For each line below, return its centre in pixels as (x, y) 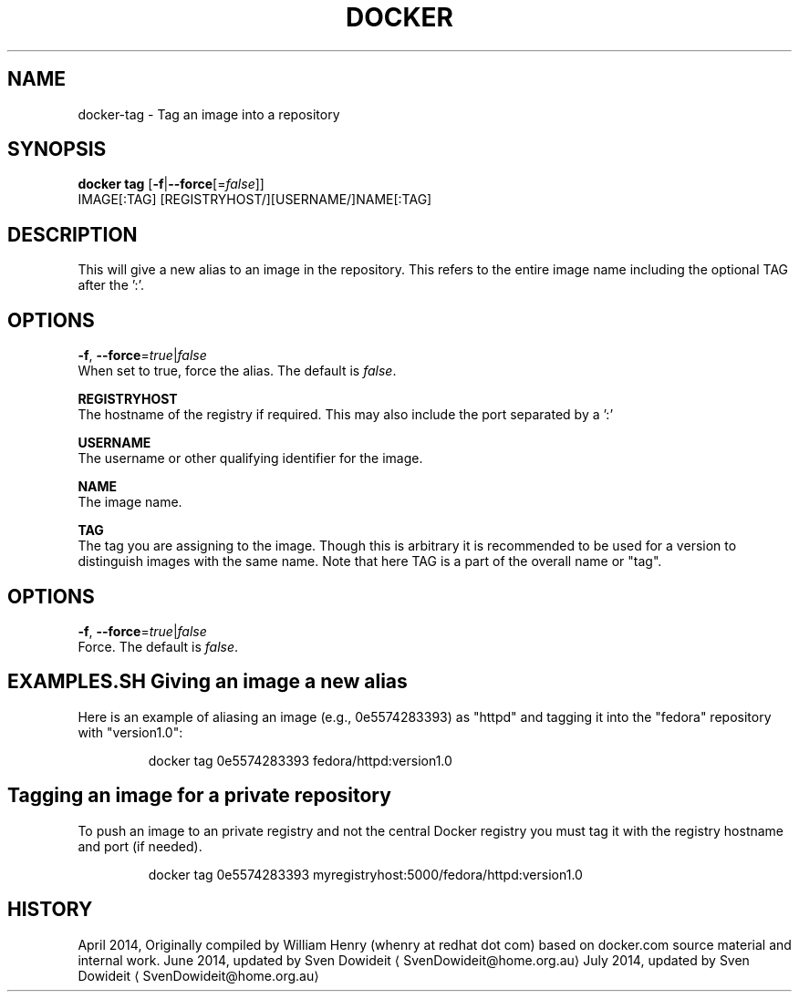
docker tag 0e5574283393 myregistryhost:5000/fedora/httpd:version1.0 (365, 874)
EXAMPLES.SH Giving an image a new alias (208, 682)
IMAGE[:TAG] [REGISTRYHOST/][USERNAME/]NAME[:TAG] (255, 200)
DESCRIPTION (73, 234)
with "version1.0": (130, 732)
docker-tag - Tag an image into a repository (209, 114)
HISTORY (50, 910)
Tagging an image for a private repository (199, 796)
